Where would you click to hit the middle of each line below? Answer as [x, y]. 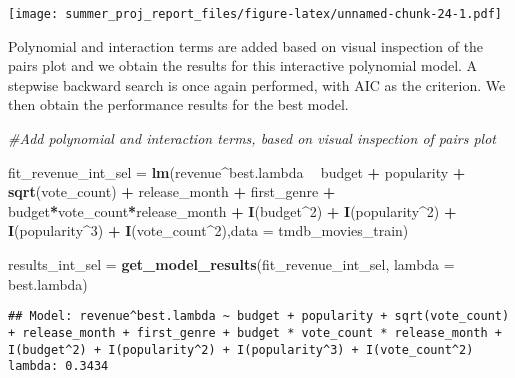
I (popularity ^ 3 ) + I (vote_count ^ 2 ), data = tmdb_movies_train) [208, 230]
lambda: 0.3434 [58, 366]
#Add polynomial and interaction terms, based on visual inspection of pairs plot [252, 138]
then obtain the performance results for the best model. [178, 104]
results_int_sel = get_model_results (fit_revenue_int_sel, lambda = [231, 264]
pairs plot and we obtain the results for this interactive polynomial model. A [243, 65]
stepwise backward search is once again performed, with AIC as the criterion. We [257, 84]
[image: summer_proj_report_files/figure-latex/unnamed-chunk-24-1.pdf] [255, 14]
